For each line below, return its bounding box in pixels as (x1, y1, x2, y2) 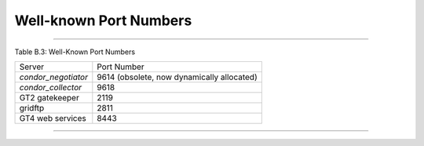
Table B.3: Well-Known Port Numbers (14, 47, 136, 57)
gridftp (19, 102, 45, 113)
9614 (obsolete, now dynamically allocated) (97, 71, 258, 82)
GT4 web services (19, 112, 86, 123)
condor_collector (19, 82, 82, 93)
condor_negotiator (19, 71, 88, 82)
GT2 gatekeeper (19, 92, 80, 103)
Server (19, 61, 45, 72)
